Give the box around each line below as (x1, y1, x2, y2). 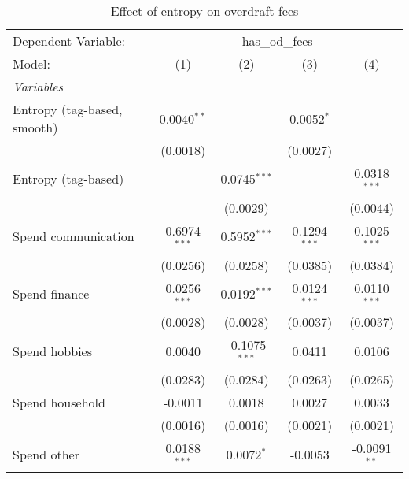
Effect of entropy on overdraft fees (110, 2, 299, 20)
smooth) (13, 118, 58, 136)
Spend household (13, 393, 105, 412)
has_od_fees (241, 32, 313, 50)
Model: (13, 54, 51, 72)
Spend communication (13, 227, 134, 246)
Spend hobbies (13, 341, 93, 360)
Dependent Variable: (13, 32, 125, 50)
